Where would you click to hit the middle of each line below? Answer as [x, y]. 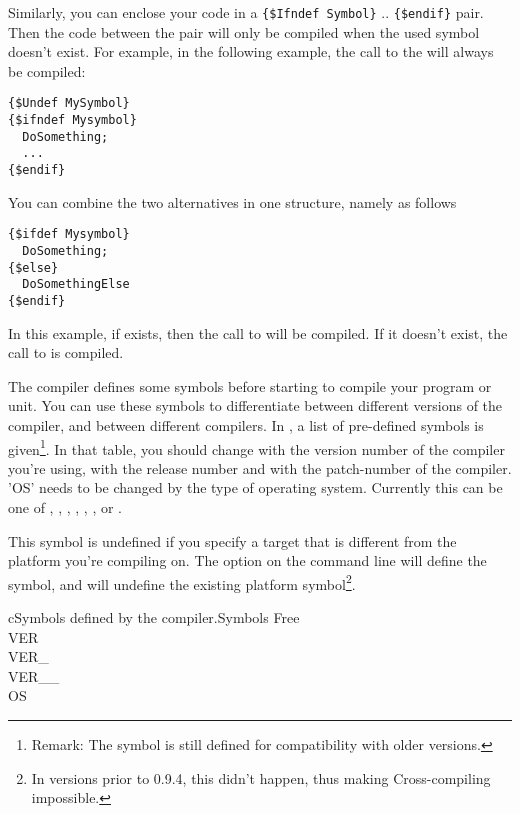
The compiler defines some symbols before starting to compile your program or [250, 385]
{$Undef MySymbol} [69, 103]
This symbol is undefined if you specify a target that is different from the [232, 540]
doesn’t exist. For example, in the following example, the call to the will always [251, 51]
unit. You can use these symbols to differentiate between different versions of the [255, 405]
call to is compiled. [66, 352]
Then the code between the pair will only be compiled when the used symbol [244, 31]
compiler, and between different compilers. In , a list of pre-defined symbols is [246, 424]
